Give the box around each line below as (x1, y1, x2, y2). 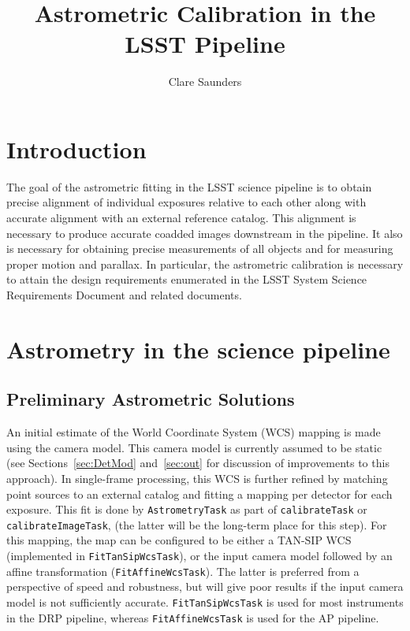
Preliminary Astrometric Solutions (6, 387, 295, 411)
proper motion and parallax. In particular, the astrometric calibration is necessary (6, 255, 404, 272)
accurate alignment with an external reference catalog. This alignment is (6, 210, 356, 226)
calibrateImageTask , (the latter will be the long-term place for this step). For (6, 516, 387, 533)
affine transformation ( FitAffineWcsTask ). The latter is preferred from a (6, 562, 360, 579)
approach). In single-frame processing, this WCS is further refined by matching (6, 470, 388, 486)
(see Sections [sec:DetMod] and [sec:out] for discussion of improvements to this (6, 455, 389, 471)
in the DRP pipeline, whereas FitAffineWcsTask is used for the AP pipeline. (6, 609, 379, 625)
